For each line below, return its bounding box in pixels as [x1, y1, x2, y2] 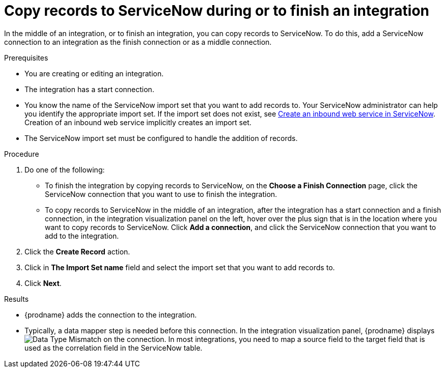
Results [4, 294, 29, 303]
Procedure [4, 149, 39, 158]
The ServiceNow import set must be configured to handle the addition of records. [24, 133, 298, 142]
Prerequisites [4, 53, 48, 62]
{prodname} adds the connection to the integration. [24, 310, 197, 319]
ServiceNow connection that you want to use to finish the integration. [45, 189, 277, 198]
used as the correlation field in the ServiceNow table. [24, 343, 203, 352]
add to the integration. [45, 231, 119, 240]
